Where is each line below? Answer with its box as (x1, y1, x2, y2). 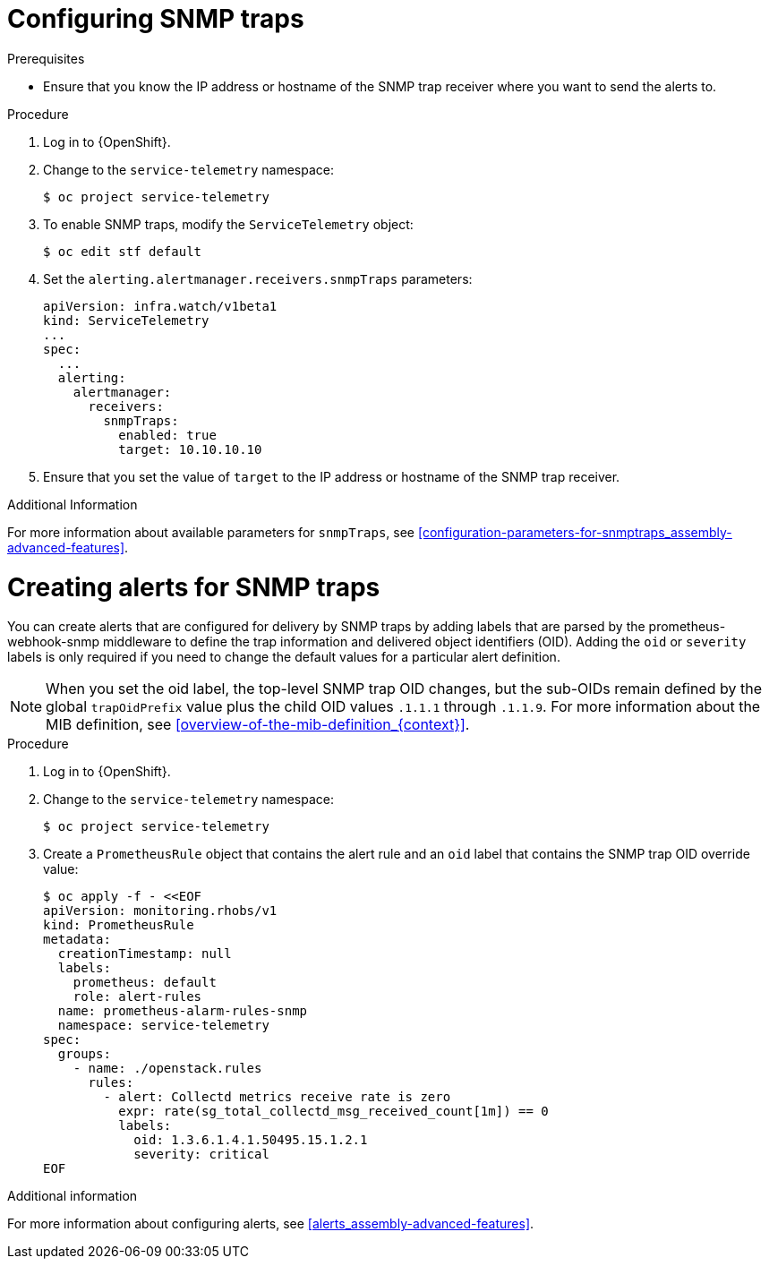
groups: (57, 1047, 111, 1062)
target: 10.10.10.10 (118, 441, 262, 457)
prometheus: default (73, 975, 217, 990)
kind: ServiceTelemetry (43, 312, 209, 328)
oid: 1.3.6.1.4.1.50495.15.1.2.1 (133, 1133, 368, 1148)
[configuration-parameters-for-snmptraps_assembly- (417, 524, 732, 540)
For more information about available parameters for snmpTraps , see (7, 524, 415, 540)
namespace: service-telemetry (57, 1018, 269, 1033)
